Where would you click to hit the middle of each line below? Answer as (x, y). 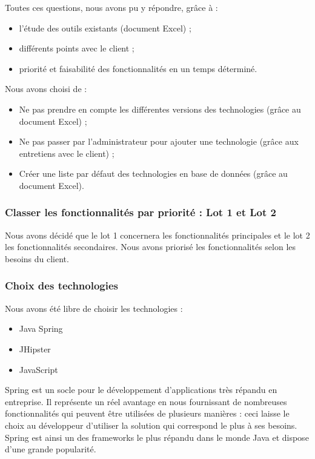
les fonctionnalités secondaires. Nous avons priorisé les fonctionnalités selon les (151, 247)
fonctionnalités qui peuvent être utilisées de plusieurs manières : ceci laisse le (147, 413)
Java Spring (41, 329)
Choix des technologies (62, 286)
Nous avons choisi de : (46, 89)
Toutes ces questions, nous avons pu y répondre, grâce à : (111, 7)
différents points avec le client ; (77, 48)
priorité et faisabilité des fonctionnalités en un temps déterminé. (138, 68)
